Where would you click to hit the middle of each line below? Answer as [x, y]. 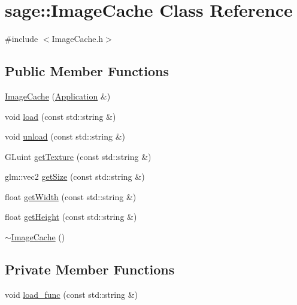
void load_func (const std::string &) [71, 294]
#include [22, 39]
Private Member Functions [90, 269]
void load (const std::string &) [60, 116]
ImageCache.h [78, 39]
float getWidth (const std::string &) [71, 196]
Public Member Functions [87, 71]
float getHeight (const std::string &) [71, 217]
